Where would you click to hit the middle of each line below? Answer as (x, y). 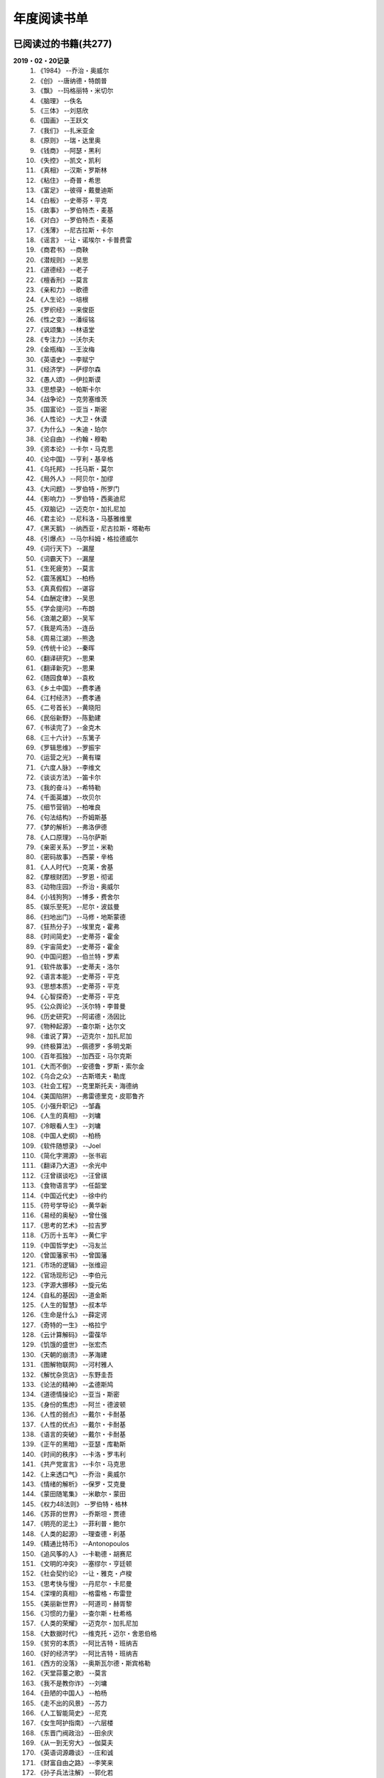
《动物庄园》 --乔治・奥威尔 (79, 887)
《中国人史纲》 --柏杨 (69, 1136)
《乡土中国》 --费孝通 (69, 688)
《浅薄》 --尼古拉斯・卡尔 (75, 230)
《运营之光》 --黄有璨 (69, 757)
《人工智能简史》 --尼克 (72, 1713)
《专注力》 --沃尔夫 (66, 339)
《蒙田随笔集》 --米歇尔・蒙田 (81, 1494)
